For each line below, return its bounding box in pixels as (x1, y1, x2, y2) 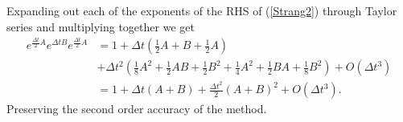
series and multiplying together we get (6, 18, 195, 35)
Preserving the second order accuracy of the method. (6, 100, 267, 117)
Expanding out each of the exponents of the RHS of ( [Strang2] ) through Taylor (6, 2, 397, 18)
